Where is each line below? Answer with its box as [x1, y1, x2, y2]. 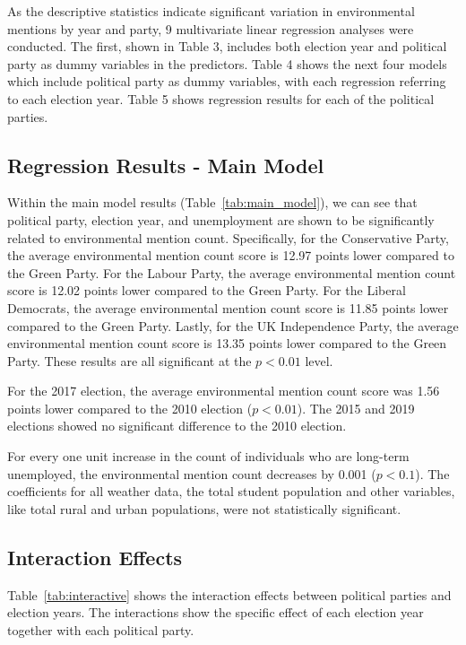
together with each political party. [7, 620, 194, 639]
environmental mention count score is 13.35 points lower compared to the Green [7, 334, 447, 353]
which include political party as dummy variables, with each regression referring [7, 72, 446, 91]
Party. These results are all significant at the [7, 351, 252, 370]
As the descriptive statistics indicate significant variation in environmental [7, 2, 415, 20]
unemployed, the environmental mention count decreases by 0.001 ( [7, 464, 376, 483]
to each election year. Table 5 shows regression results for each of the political [7, 89, 435, 108]
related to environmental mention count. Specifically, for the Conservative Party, [7, 228, 449, 247]
